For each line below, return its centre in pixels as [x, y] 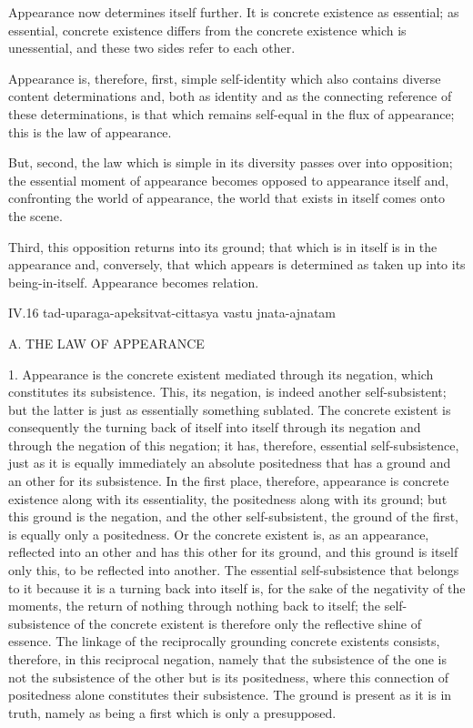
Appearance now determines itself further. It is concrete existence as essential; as [234, 12]
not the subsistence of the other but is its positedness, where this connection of [229, 677]
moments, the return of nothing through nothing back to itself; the [195, 606]
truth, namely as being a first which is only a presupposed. [172, 712]
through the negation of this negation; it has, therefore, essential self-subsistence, [234, 445]
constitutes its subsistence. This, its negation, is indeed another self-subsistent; [227, 392]
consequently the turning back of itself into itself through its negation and [215, 427]
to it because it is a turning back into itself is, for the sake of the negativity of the [237, 587]
